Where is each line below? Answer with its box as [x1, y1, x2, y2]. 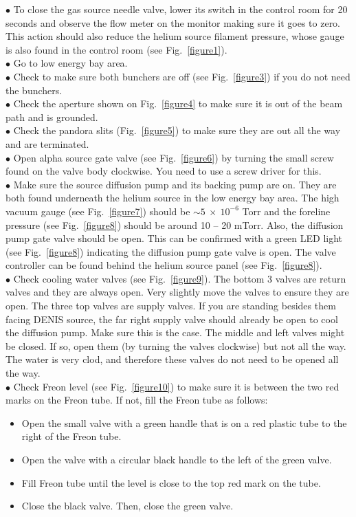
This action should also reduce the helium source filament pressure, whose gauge [5, 29, 344, 43]
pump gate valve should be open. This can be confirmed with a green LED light [5, 231, 343, 245]
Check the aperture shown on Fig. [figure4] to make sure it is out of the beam [13, 96, 343, 111]
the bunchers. [5, 82, 63, 97]
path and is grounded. [5, 109, 98, 124]
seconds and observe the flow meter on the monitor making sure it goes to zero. [5, 15, 341, 30]
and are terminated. [5, 136, 89, 151]
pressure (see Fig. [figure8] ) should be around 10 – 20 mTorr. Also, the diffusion [5, 217, 344, 232]
